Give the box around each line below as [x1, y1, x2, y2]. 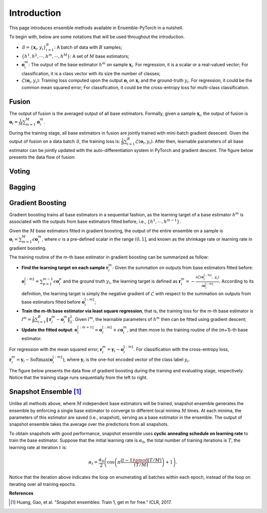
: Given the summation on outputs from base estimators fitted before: [112, 265, 253, 271]
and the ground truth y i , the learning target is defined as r [63, 278, 181, 286]
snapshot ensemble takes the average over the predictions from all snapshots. [9, 421, 169, 427]
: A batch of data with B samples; [54, 45, 122, 51]
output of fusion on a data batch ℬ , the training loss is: [9, 138, 121, 144]
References [9, 490, 34, 496]
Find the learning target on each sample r [21, 265, 109, 271]
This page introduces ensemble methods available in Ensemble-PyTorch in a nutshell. [9, 25, 183, 31]
